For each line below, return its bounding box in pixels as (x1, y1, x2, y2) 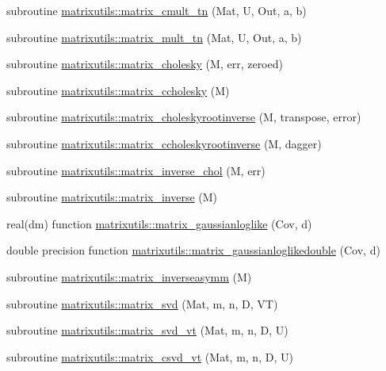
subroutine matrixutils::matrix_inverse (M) (6, 189, 218, 205)
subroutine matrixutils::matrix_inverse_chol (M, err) (6, 162, 266, 178)
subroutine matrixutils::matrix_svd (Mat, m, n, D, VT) (6, 295, 278, 312)
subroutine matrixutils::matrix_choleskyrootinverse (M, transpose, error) (6, 109, 361, 125)
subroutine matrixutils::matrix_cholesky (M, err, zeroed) (6, 55, 283, 72)
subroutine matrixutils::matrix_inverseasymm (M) (6, 268, 252, 285)
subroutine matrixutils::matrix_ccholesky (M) (6, 82, 230, 98)
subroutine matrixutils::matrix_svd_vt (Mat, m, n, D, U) (6, 322, 289, 338)
